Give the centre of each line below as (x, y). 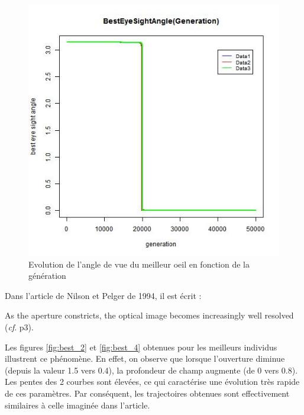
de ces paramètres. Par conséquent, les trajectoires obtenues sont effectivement (147, 393)
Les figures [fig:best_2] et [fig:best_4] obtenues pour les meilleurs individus (141, 347)
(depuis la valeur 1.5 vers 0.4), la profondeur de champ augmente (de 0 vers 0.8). (151, 370)
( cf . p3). (19, 326)
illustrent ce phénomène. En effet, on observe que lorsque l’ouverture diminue (145, 358)
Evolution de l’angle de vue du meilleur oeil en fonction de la (139, 264)
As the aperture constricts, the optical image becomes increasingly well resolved (149, 315)
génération (47, 276)
